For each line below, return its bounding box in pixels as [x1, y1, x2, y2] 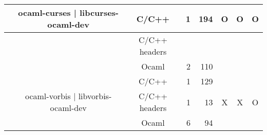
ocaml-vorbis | [25, 90, 76, 102]
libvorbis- [78, 90, 112, 102]
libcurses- [79, 7, 119, 18]
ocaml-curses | [18, 7, 77, 18]
